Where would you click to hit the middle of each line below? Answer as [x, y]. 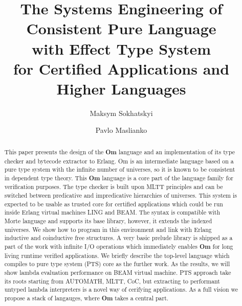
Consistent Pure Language [121, 28]
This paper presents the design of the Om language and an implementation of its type [119, 152]
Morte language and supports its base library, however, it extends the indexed [108, 221]
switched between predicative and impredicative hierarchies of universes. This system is [120, 195]
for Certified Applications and [121, 68]
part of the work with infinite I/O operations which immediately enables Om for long [119, 247]
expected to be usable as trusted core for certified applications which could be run [114, 204]
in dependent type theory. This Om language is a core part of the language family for [119, 178]
